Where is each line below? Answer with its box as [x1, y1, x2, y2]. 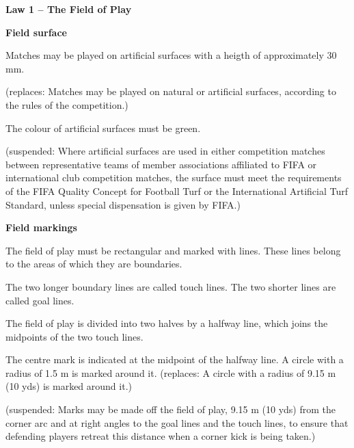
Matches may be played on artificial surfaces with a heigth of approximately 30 [5, 48, 337, 62]
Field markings [5, 220, 77, 235]
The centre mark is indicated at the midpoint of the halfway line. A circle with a [5, 352, 344, 367]
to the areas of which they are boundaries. [5, 256, 182, 271]
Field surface [5, 25, 67, 39]
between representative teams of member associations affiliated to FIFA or [5, 157, 317, 171]
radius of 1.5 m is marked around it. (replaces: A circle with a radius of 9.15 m [5, 365, 336, 380]
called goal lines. [5, 293, 74, 307]
